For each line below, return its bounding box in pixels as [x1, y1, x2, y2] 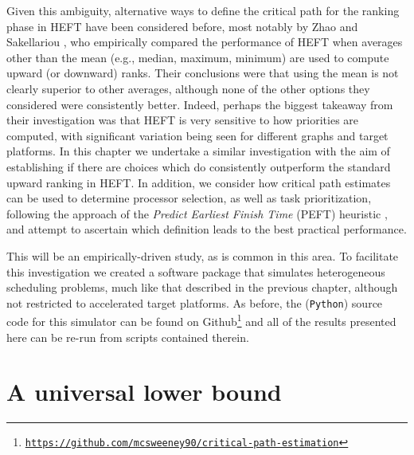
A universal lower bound [6, 375, 282, 408]
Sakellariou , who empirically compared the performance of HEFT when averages [6, 33, 403, 50]
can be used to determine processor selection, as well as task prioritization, [6, 190, 372, 206]
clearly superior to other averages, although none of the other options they [6, 80, 370, 96]
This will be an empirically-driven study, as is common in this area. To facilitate [6, 247, 399, 264]
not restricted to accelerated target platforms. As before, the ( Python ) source [6, 294, 383, 311]
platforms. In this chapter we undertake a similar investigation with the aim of [6, 143, 390, 159]
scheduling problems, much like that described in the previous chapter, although [6, 279, 398, 296]
